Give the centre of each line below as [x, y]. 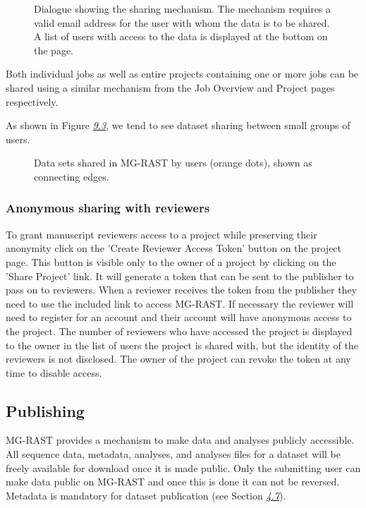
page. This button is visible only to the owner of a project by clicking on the [171, 261]
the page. [54, 50]
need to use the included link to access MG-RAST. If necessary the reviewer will [180, 303]
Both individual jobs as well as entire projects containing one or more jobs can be [182, 74]
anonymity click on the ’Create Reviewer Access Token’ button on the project [174, 248]
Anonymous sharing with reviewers [108, 208]
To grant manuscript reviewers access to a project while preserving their [161, 234]
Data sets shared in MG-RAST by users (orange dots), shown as [173, 163]
